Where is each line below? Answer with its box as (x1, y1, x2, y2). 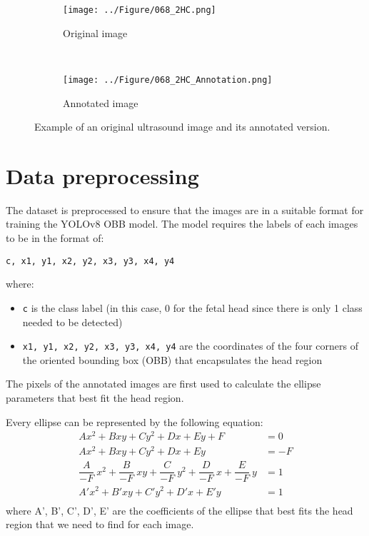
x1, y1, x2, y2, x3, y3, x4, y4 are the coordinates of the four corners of (22, 338, 359, 353)
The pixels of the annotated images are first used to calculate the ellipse (6, 376, 321, 391)
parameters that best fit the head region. (6, 390, 184, 405)
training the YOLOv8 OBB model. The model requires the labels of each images (6, 216, 358, 231)
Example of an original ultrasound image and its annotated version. (34, 119, 330, 134)
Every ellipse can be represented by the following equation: (6, 414, 263, 429)
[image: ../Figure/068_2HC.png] (63, 5, 216, 15)
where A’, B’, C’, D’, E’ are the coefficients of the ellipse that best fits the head (6, 502, 353, 517)
